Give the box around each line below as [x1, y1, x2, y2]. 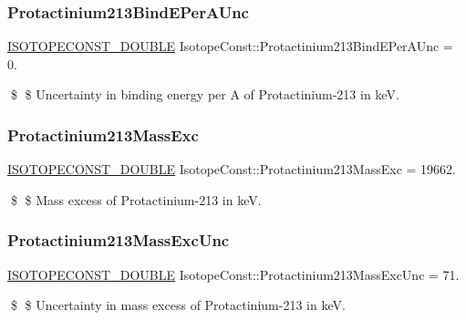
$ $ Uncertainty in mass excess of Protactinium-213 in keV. [10, 295, 346, 315]
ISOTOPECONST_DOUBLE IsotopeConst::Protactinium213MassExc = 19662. [7, 160, 456, 179]
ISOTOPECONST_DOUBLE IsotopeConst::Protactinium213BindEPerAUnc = [7, 36, 453, 56]
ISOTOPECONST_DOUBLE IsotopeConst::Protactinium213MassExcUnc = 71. [7, 264, 460, 284]
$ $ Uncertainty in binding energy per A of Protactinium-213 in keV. [10, 85, 399, 104]
